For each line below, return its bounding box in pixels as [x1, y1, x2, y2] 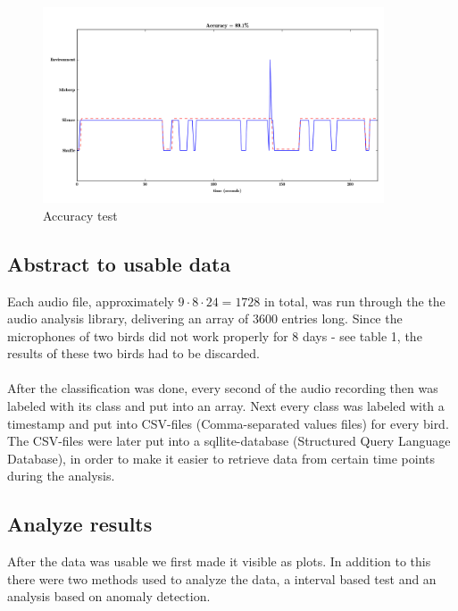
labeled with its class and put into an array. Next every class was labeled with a [7, 397, 445, 415]
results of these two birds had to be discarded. [7, 344, 260, 363]
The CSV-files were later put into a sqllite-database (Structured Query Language [7, 431, 451, 450]
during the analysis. [7, 466, 115, 485]
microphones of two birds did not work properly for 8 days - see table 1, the [7, 326, 422, 345]
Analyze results [7, 510, 153, 538]
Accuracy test [43, 205, 118, 224]
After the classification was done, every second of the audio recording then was [7, 379, 438, 398]
